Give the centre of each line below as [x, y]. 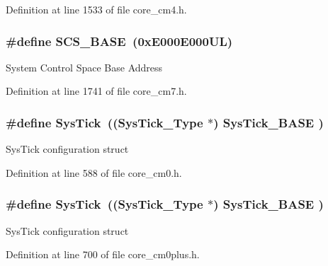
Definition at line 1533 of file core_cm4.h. [96, 9]
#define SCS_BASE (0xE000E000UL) [119, 41]
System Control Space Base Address [84, 67]
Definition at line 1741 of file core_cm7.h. [96, 91]
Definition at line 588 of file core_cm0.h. [94, 172]
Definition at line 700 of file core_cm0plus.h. [103, 254]
